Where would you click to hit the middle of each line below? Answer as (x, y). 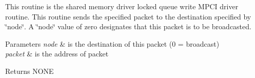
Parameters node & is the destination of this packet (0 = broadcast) (112, 43)
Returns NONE (30, 71)
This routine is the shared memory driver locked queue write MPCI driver (122, 6)
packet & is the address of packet (57, 54)
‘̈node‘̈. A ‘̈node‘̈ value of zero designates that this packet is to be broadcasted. (128, 26)
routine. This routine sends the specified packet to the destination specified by (128, 16)
